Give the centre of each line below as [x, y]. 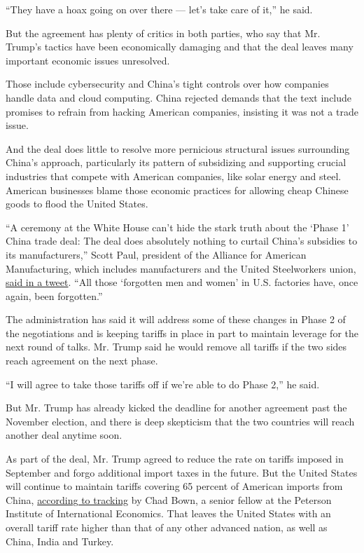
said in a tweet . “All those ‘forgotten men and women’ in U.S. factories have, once [182, 282]
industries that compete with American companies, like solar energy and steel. [174, 176]
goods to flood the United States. [77, 204]
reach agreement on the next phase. [82, 361]
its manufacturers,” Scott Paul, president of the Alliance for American [156, 254]
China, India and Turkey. [60, 541]
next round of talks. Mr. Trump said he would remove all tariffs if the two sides [176, 347]
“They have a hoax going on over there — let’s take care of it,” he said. [159, 9]
